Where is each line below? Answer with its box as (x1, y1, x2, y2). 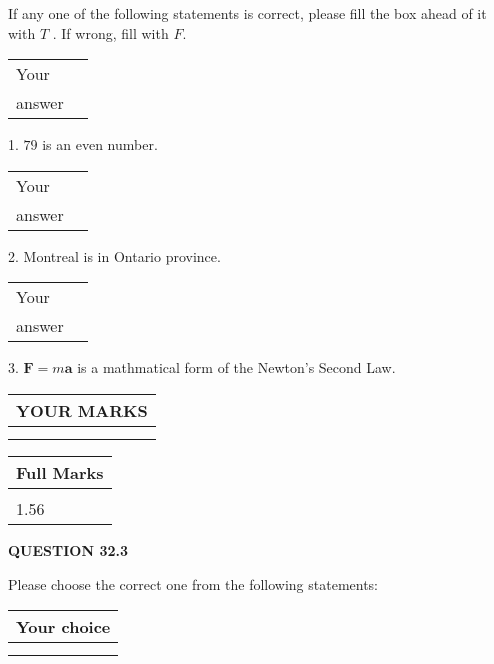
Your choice (16, 615, 111, 639)
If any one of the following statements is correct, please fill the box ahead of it (8, 3, 487, 23)
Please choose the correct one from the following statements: (8, 573, 379, 594)
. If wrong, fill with (52, 22, 169, 43)
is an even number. (42, 134, 158, 155)
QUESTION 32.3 (8, 539, 128, 560)
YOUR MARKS (16, 398, 148, 422)
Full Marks (16, 460, 104, 484)
